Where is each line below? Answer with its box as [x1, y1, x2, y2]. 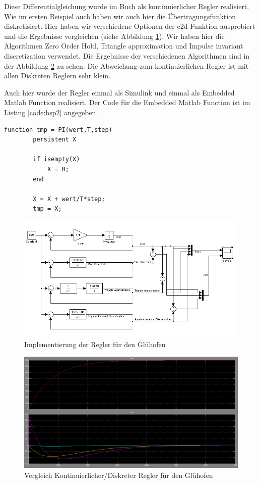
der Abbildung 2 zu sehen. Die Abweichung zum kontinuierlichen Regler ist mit [4, 60, 249, 71]
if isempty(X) [33, 156, 80, 163]
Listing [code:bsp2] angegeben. [4, 107, 98, 117]
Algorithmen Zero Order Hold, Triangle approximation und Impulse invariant [4, 40, 243, 51]
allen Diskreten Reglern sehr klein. [4, 70, 111, 81]
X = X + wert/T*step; [33, 195, 105, 203]
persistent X [33, 136, 77, 143]
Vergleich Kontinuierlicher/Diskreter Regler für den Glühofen [24, 469, 213, 480]
